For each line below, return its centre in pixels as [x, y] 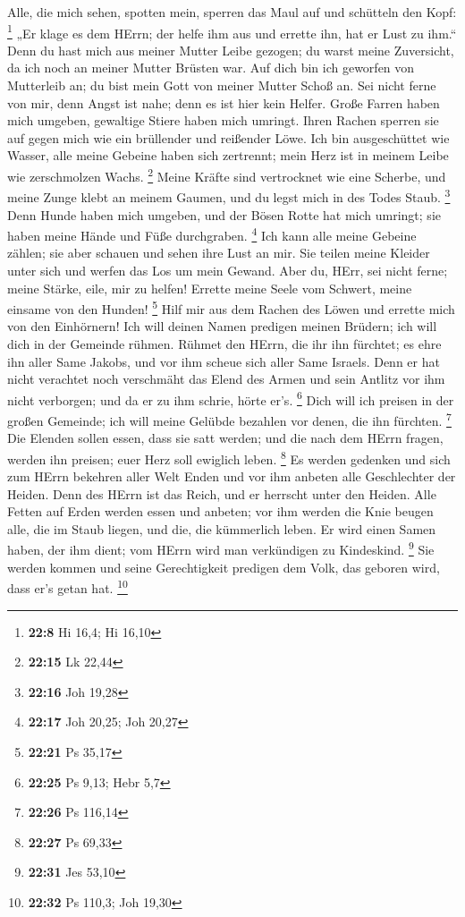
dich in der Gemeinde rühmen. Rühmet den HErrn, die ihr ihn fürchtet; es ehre [224, 343]
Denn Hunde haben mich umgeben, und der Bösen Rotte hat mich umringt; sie [224, 214]
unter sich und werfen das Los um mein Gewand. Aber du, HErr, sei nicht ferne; [228, 270]
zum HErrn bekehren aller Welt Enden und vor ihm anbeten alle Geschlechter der [232, 476]
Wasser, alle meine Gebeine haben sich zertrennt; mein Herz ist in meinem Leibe [228, 155]
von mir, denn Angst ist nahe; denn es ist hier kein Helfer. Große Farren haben [224, 102]
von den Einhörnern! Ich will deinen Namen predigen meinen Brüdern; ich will [222, 326]
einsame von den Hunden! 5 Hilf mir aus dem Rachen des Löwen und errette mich [231, 307]
